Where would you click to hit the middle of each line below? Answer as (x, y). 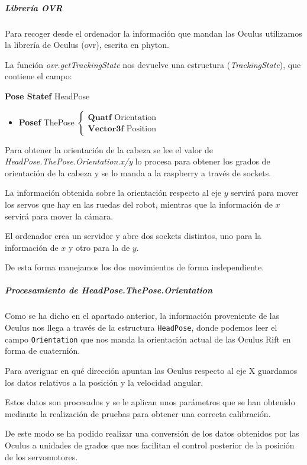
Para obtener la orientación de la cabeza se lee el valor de (109, 149)
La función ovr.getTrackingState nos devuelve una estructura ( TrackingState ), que (153, 64)
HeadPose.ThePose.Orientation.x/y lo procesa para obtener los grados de (138, 161)
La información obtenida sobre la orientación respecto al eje (113, 193)
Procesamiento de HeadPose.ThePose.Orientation (109, 290)
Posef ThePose (46, 122)
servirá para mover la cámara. (59, 216)
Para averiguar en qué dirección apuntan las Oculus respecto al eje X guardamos (151, 370)
